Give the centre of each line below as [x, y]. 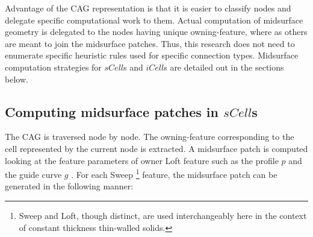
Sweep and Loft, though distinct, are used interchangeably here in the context [163, 215]
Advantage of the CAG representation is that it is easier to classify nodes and [148, 8]
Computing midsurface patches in [112, 111]
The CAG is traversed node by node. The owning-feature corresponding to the [150, 137]
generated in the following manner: [69, 186]
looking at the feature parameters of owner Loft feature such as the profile [142, 160]
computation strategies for [53, 67]
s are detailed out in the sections [224, 67]
